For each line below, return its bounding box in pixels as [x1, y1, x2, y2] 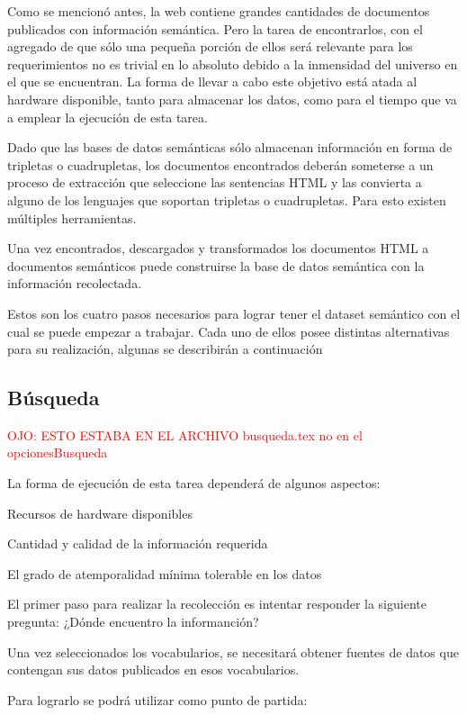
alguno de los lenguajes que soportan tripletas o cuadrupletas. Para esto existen [7, 190, 446, 209]
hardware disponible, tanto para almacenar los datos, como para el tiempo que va [7, 89, 457, 108]
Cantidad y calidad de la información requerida [7, 534, 268, 553]
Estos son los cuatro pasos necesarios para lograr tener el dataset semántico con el [7, 303, 461, 322]
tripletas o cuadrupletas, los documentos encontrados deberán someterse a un [7, 155, 434, 174]
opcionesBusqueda [7, 443, 108, 462]
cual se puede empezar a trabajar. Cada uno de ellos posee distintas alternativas [7, 321, 450, 340]
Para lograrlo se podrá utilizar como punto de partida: [7, 690, 308, 709]
